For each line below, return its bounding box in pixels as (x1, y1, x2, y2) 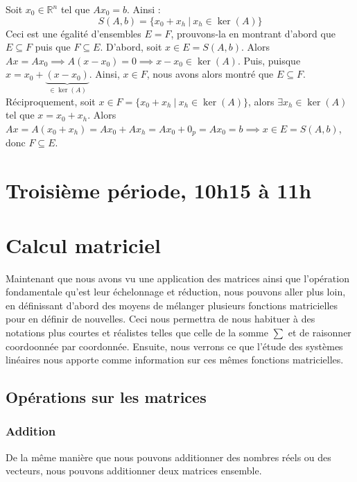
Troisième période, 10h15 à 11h (6, 176, 312, 205)
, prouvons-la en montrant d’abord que (171, 26, 336, 40)
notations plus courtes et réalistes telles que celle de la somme (6, 325, 268, 339)
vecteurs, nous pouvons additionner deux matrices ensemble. (6, 463, 262, 478)
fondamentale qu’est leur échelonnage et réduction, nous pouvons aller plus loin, (6, 284, 346, 299)
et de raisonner (288, 325, 351, 339)
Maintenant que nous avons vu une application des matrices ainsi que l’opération (6, 270, 349, 285)
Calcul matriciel (6, 230, 161, 259)
